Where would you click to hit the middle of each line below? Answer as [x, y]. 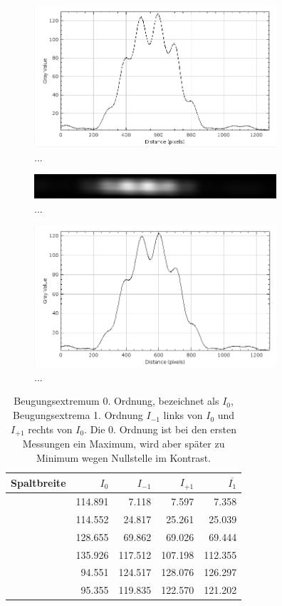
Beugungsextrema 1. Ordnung [78, 415]
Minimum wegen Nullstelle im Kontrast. [124, 457]
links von [183, 415]
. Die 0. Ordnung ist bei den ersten [161, 429]
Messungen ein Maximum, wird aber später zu [124, 444]
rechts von [50, 429]
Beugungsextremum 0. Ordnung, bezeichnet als [116, 401]
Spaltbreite [38, 482]
